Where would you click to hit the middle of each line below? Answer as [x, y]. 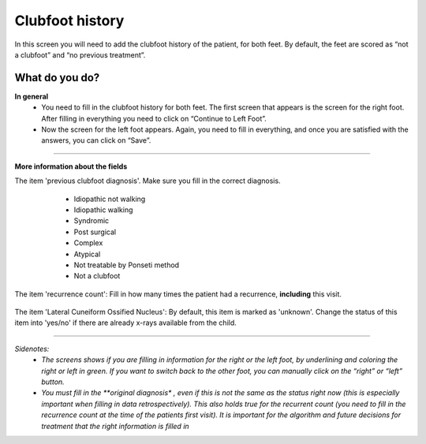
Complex [88, 243]
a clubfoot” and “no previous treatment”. [80, 54]
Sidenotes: [32, 349]
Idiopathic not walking [110, 199]
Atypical [87, 254]
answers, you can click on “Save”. [96, 140]
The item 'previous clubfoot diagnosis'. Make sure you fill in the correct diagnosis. [148, 181]
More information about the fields [71, 166]
